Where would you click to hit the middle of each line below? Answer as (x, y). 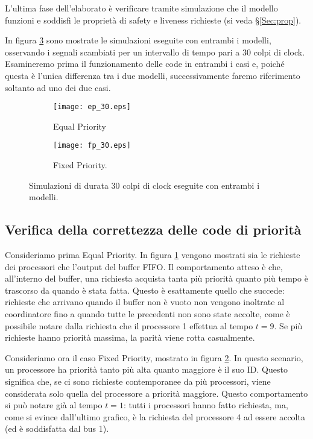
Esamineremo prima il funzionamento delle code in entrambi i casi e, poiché (145, 64)
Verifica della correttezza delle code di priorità (153, 229)
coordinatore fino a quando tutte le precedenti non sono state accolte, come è (147, 314)
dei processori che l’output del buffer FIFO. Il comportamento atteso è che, (144, 266)
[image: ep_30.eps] (92, 107)
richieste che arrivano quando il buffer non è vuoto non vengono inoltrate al (145, 302)
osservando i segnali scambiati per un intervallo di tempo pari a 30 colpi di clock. (155, 52)
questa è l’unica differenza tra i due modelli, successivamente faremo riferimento (153, 75)
